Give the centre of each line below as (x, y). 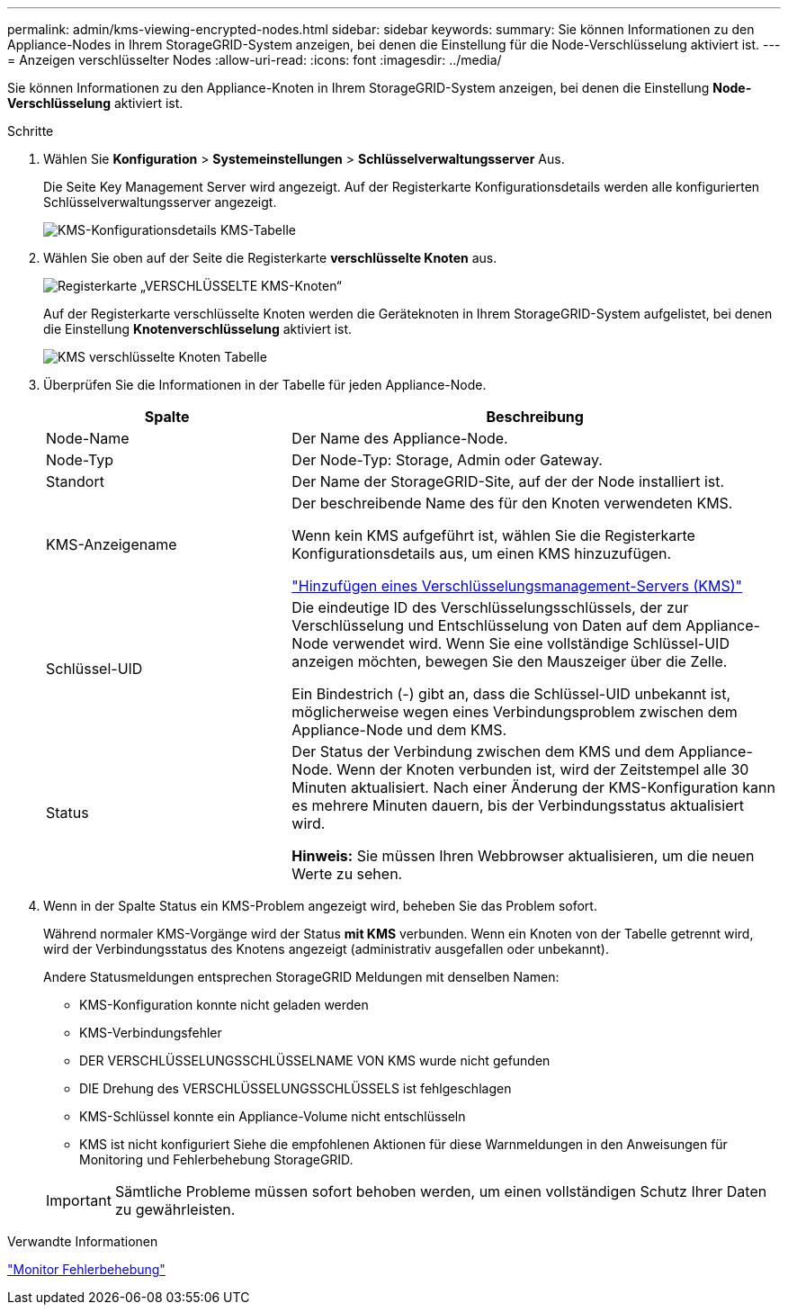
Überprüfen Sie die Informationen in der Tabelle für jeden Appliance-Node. (265, 385)
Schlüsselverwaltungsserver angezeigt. (160, 202)
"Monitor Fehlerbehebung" (86, 1269)
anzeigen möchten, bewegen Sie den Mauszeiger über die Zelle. (510, 661)
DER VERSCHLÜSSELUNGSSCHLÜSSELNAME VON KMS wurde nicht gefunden (315, 1060)
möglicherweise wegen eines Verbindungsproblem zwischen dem (515, 712)
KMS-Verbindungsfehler (151, 1033)
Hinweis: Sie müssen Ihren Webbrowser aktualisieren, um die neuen (523, 856)
